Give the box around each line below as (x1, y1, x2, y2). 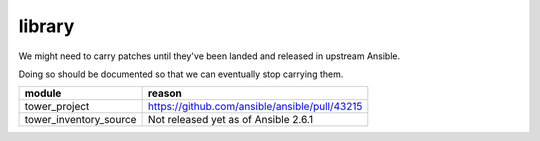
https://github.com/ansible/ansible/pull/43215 (147, 100, 363, 114)
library (18, 15, 75, 37)
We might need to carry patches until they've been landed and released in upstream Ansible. (18, 50, 401, 62)
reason (147, 86, 182, 100)
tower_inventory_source (24, 113, 137, 127)
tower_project (24, 100, 90, 114)
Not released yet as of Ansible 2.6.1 (147, 113, 314, 127)
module (24, 86, 62, 100)
